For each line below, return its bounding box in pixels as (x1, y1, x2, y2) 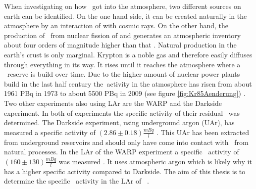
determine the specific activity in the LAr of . (4, 176, 149, 186)
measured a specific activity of (4, 127, 96, 137)
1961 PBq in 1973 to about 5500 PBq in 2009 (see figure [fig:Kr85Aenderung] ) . (4, 88, 246, 98)
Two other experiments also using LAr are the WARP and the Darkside (4, 97, 222, 108)
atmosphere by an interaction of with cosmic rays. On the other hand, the (4, 20, 229, 31)
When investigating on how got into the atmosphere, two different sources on (4, 1, 241, 11)
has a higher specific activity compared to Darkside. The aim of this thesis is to (4, 166, 246, 176)
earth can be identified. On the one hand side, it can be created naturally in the (4, 10, 247, 21)
